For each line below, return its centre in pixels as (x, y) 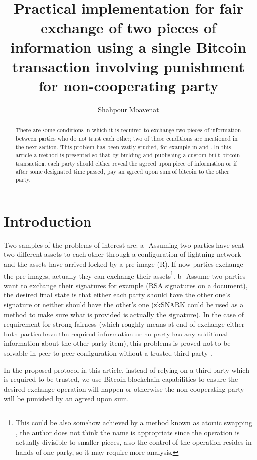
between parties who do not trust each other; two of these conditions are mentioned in (127, 138)
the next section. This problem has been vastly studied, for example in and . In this (123, 146)
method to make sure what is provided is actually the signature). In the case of (124, 314)
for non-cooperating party (128, 85)
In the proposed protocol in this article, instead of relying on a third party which (127, 369)
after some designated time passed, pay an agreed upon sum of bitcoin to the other (122, 171)
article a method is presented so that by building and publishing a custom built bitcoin (128, 155)
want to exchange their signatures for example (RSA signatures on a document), (126, 285)
